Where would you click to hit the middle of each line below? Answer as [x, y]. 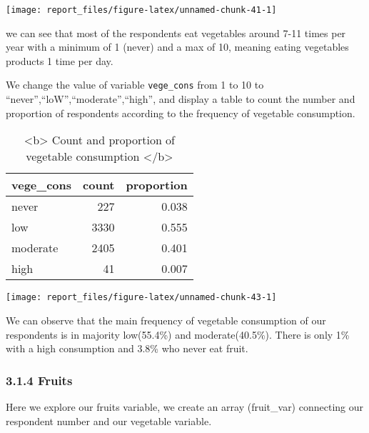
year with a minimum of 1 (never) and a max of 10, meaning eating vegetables [177, 47]
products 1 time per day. [60, 60]
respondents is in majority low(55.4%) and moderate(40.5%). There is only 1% [178, 334]
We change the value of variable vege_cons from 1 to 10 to [135, 85]
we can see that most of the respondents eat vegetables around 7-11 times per [176, 33]
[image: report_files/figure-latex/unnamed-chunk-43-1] [141, 298]
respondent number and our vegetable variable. [109, 420]
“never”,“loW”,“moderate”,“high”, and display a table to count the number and [181, 99]
